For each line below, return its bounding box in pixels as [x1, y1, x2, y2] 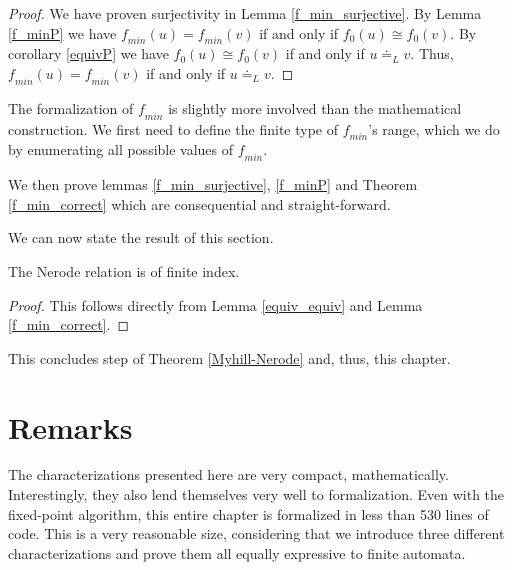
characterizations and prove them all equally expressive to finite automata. [8, 542, 466, 563]
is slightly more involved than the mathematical [168, 97, 462, 118]
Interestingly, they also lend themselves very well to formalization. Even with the [8, 484, 505, 505]
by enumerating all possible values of [8, 139, 234, 160]
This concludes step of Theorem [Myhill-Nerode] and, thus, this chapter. [8, 347, 451, 368]
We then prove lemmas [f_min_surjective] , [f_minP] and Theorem [8, 174, 418, 195]
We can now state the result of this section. [8, 227, 274, 248]
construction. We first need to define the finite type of [8, 118, 339, 139]
